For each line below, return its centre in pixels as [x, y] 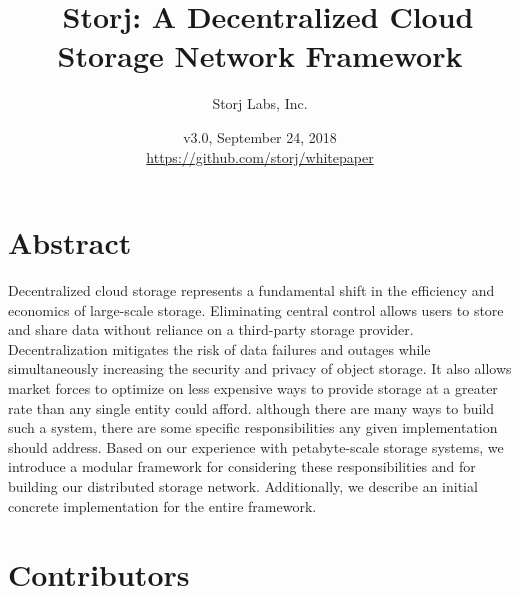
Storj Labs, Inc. [260, 103]
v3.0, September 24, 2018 [260, 136]
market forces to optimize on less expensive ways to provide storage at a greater [253, 388]
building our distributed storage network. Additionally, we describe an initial [243, 485]
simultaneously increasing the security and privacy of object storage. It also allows [260, 368]
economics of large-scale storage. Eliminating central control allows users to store [256, 309]
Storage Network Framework [260, 55]
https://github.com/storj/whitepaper [260, 156]
